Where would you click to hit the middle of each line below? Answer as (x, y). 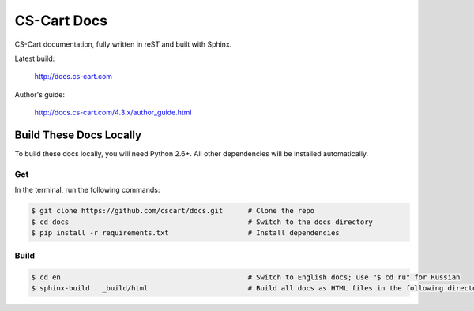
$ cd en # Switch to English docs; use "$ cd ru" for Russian (246, 277)
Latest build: (35, 58)
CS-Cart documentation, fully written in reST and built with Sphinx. (123, 44)
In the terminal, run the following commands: (87, 190)
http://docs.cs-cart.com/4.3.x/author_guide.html (113, 112)
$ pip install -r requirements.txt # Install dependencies (185, 232)
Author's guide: (40, 94)
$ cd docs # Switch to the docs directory (202, 222)
